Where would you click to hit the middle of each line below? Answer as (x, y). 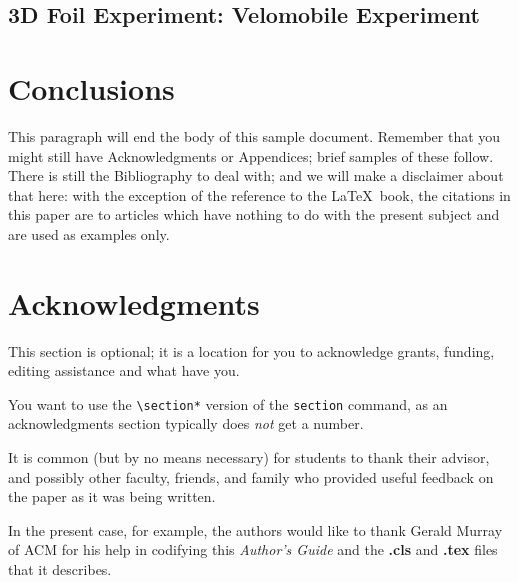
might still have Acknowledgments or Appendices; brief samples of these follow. (251, 155)
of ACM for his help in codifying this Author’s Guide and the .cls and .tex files (253, 549)
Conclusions (91, 87)
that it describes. (60, 569)
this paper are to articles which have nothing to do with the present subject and (254, 214)
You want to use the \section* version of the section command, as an (228, 403)
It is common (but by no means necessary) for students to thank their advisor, (249, 457)
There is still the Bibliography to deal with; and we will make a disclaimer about (256, 175)
